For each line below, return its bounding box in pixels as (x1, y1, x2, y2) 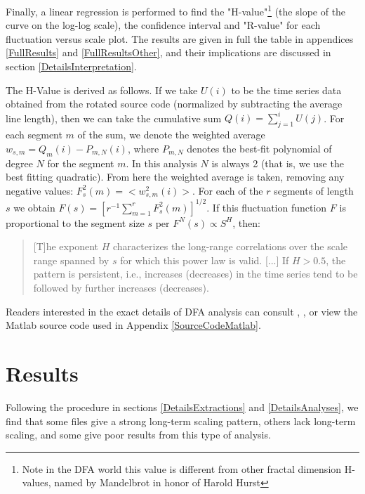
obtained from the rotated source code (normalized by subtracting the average (6, 96, 343, 111)
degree (6, 155, 33, 170)
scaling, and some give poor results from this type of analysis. (6, 427, 271, 442)
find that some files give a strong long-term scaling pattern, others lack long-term (6, 413, 356, 428)
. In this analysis (126, 155, 197, 170)
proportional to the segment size (6, 215, 145, 230)
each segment (6, 127, 62, 142)
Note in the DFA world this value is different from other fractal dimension (22, 461, 342, 476)
